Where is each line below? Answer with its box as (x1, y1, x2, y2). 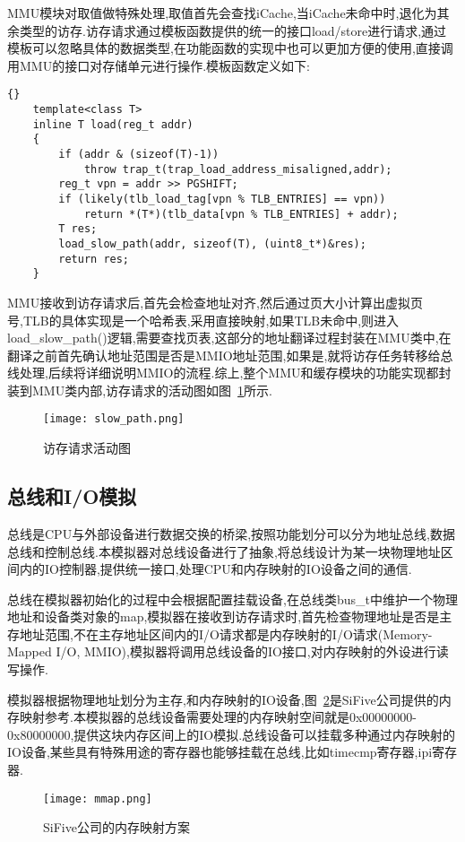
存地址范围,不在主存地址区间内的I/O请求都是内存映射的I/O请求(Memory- (7, 624, 433, 643)
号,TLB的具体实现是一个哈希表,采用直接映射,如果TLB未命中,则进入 (7, 310, 400, 329)
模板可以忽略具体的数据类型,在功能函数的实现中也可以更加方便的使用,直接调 (7, 39, 453, 57)
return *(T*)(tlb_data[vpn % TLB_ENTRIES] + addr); (83, 207, 399, 221)
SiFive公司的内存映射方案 (43, 818, 190, 837)
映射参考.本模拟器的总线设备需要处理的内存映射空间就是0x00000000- (19, 707, 417, 726)
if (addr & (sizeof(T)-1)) (58, 148, 220, 161)
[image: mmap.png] (43, 792, 152, 805)
